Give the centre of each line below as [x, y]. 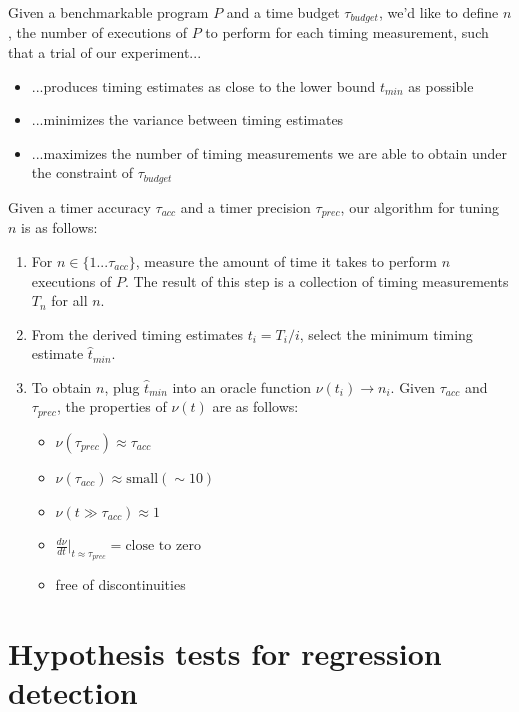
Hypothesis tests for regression [225, 653]
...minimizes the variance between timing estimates [187, 119]
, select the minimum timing [386, 333]
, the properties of [111, 406]
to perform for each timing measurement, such [347, 32]
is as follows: [59, 227]
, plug [122, 386]
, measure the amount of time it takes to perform [286, 260]
